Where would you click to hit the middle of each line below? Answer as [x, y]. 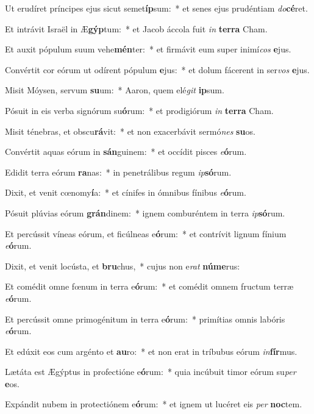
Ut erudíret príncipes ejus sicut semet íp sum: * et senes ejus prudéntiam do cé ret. [156, 8]
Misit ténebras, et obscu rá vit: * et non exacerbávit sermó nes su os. [130, 131]
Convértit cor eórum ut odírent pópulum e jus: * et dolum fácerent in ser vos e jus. [157, 69]
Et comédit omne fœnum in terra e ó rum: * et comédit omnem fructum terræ [149, 286]
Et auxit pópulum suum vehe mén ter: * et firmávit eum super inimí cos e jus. [148, 49]
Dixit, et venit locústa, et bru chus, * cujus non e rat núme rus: [123, 266]
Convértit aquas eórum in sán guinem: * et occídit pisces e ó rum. [126, 152]
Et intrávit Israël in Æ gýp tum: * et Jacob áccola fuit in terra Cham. [136, 28]
